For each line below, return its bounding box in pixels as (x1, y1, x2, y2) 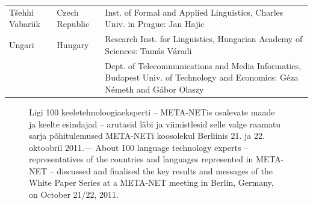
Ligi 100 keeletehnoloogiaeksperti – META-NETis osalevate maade (29, 105, 275, 118)
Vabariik (9, 17, 40, 30)
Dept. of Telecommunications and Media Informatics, (105, 59, 302, 72)
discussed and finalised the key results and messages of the (57, 164, 273, 177)
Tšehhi (9, 5, 34, 18)
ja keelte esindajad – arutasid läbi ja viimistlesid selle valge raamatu (29, 117, 281, 130)
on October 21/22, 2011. (29, 188, 119, 201)
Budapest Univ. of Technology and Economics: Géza (105, 71, 299, 84)
